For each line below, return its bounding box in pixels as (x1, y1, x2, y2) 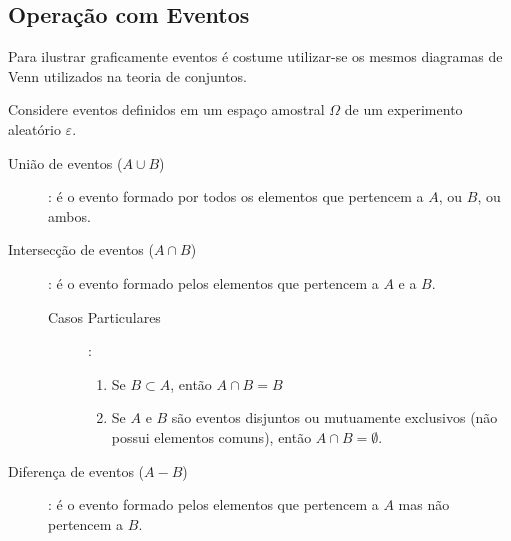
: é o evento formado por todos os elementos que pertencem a (48, 186, 424, 207)
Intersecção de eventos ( (8, 239, 154, 260)
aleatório (8, 118, 61, 139)
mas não (398, 494, 450, 515)
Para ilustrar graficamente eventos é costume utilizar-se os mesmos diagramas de (8, 46, 503, 67)
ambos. (48, 205, 91, 226)
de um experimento (344, 99, 463, 120)
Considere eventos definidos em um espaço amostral (8, 99, 325, 120)
